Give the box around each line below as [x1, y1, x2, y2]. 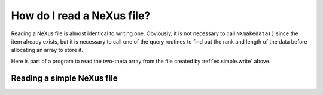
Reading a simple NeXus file [11, 73, 118, 83]
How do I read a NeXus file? [11, 9, 151, 22]
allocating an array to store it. [11, 47, 84, 54]
